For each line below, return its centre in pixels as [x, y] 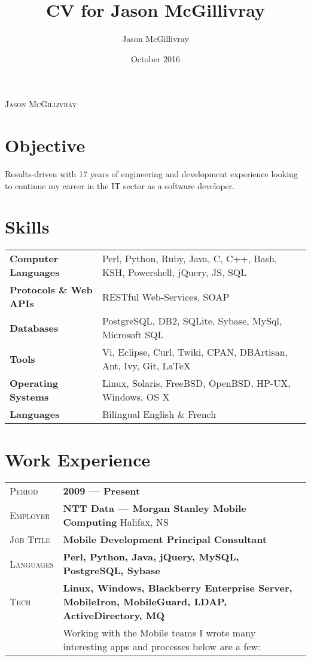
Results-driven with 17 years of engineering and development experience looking [151, 174]
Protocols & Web [51, 290]
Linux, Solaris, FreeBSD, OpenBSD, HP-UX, [196, 383]
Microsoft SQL [133, 335]
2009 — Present [102, 491]
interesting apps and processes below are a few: [162, 647]
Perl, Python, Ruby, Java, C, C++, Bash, [190, 259]
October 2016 [155, 58]
